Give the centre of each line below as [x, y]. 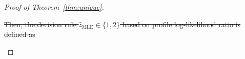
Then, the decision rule [40, 24]
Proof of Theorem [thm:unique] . [54, 7]
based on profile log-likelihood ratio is [181, 24]
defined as [20, 34]
